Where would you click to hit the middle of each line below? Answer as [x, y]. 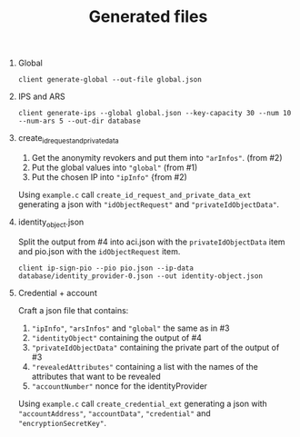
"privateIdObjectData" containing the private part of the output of [155, 347]
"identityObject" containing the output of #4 [117, 337]
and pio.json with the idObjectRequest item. [99, 251]
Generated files [148, 17]
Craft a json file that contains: [73, 310]
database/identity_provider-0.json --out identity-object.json [140, 276]
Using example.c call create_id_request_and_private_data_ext [135, 194]
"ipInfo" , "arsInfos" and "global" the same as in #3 [130, 328]
